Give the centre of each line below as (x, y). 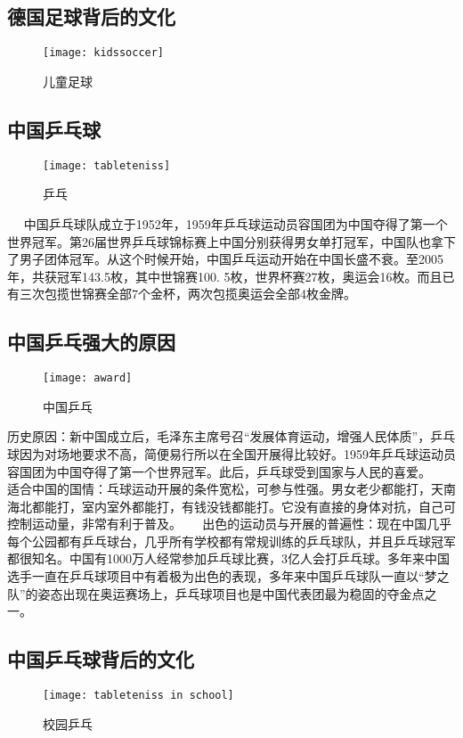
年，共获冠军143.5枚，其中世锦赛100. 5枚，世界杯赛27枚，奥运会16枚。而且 (225, 276)
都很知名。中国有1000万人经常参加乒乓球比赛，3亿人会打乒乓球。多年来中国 (228, 558)
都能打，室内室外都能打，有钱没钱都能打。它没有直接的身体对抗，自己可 (244, 506)
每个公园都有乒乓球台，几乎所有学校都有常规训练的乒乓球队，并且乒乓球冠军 (231, 541)
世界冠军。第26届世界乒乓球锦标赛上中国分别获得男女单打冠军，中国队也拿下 (231, 241)
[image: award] (88, 378)
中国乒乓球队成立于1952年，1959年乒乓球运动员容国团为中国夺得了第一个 (236, 223)
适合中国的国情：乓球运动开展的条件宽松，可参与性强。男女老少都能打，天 (225, 489)
